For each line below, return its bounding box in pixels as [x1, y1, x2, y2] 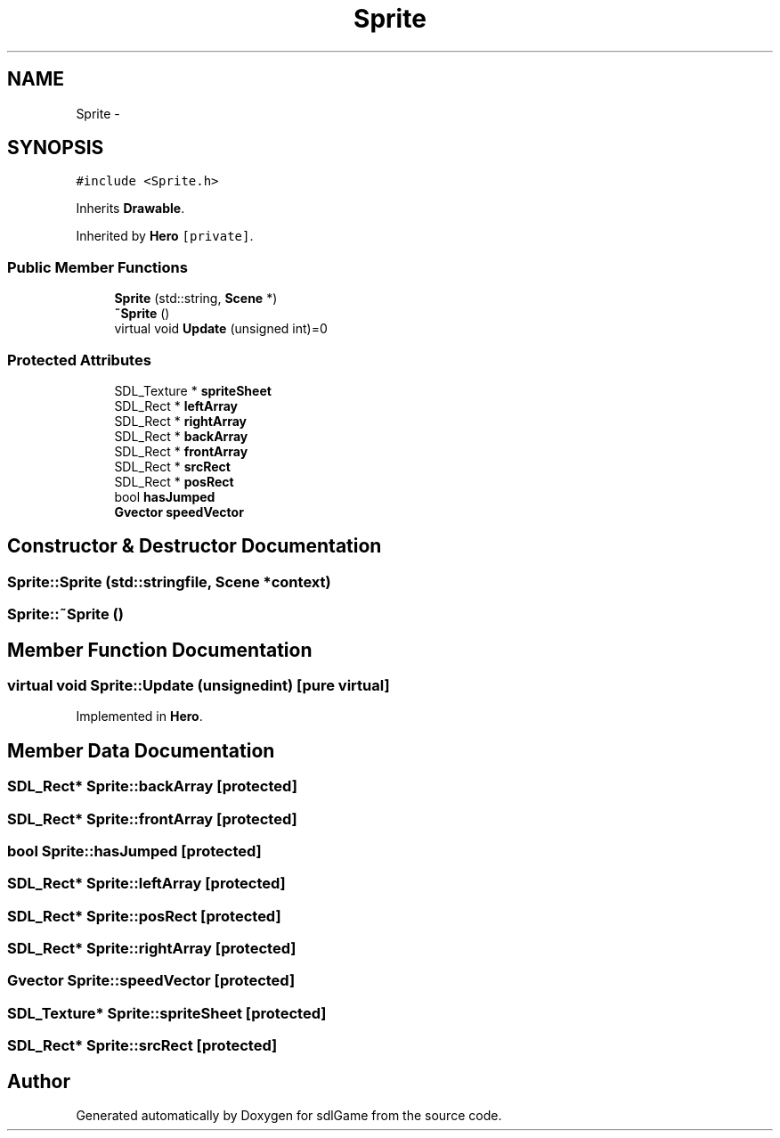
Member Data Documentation [7, 739, 275, 762]
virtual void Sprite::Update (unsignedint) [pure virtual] [7, 676, 390, 694]
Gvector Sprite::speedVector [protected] [7, 971, 296, 990]
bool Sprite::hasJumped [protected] [7, 841, 262, 860]
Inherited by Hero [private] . [76, 228, 254, 244]
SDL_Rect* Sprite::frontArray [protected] [7, 809, 297, 828]
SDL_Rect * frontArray [114, 443, 248, 459]
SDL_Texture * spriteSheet [114, 382, 272, 398]
